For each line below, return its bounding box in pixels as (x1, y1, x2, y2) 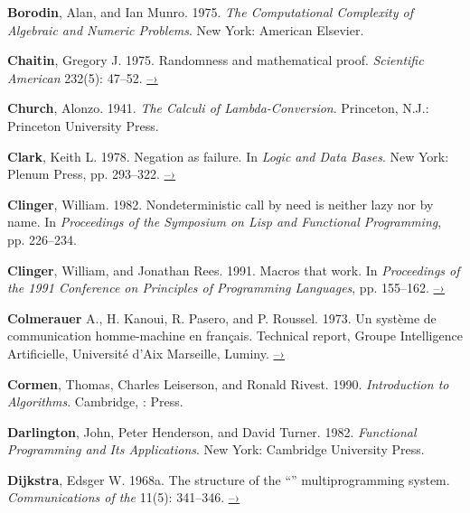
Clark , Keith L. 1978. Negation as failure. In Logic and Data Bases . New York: (7, 146, 449, 165)
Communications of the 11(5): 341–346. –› (7, 488, 240, 507)
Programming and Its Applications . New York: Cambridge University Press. (7, 440, 425, 459)
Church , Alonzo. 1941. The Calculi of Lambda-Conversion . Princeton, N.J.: (7, 98, 429, 117)
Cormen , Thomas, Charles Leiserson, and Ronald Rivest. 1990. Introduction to (7, 374, 449, 393)
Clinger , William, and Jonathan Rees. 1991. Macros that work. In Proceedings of (7, 260, 460, 279)
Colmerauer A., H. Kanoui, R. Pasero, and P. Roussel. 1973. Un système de (7, 308, 437, 327)
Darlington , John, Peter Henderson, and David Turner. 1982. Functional (7, 422, 417, 441)
